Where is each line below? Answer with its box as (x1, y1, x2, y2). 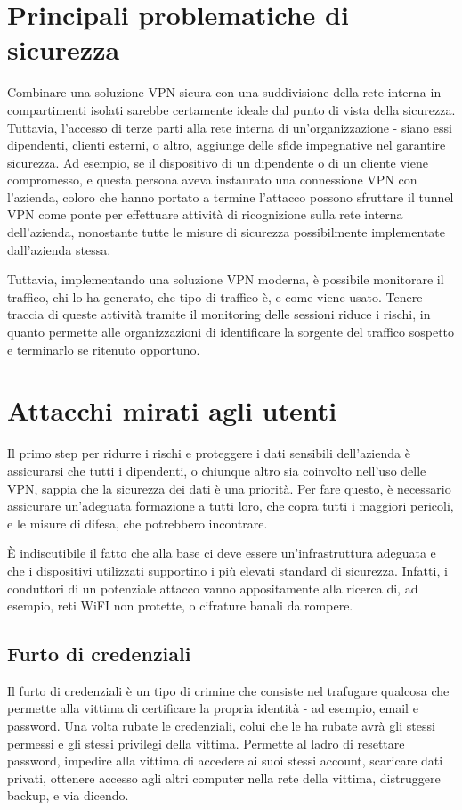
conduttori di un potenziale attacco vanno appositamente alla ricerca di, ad (7, 578, 418, 597)
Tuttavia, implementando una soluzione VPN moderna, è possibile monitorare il (7, 270, 444, 289)
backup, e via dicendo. (7, 786, 129, 805)
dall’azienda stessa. (7, 240, 111, 258)
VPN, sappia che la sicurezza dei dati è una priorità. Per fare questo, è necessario (7, 479, 451, 497)
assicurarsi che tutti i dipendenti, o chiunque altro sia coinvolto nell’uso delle (7, 461, 426, 479)
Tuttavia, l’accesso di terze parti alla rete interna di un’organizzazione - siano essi (7, 118, 452, 136)
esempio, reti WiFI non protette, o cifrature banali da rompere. (7, 596, 353, 615)
